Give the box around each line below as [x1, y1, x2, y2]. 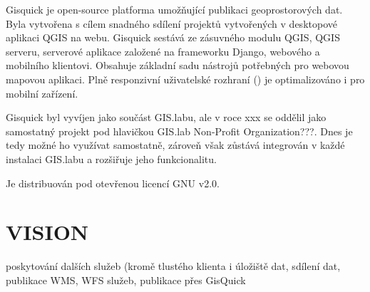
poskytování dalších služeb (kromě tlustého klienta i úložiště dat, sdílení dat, [6, 259, 341, 273]
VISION [6, 217, 89, 246]
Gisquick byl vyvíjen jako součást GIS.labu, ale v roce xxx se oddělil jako [6, 110, 327, 125]
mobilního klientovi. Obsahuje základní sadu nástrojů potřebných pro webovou [6, 58, 349, 73]
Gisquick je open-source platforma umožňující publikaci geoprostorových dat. [6, 2, 343, 16]
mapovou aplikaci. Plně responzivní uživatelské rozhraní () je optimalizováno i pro [6, 71, 365, 86]
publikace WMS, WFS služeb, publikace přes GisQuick [6, 272, 246, 287]
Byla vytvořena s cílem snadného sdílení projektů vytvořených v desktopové [6, 16, 337, 31]
